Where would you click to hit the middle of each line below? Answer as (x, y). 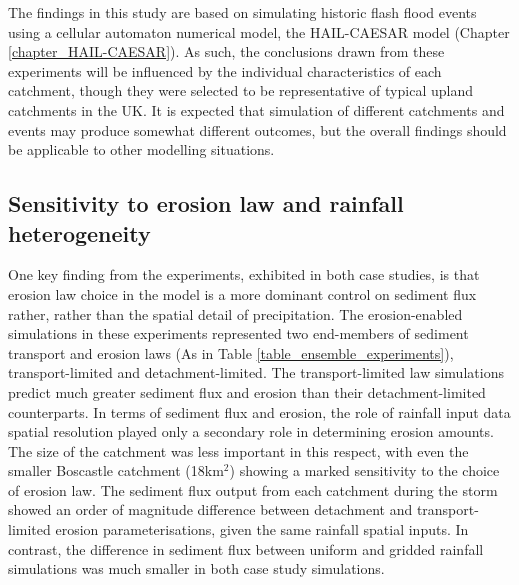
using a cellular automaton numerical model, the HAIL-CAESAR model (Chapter (259, 31)
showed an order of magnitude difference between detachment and (210, 509)
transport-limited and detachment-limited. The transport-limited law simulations (256, 372)
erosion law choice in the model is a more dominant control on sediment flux (242, 293)
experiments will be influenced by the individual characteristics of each (225, 70)
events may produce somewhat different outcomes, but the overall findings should (257, 129)
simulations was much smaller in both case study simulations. (196, 568)
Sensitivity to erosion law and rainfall (206, 203)
